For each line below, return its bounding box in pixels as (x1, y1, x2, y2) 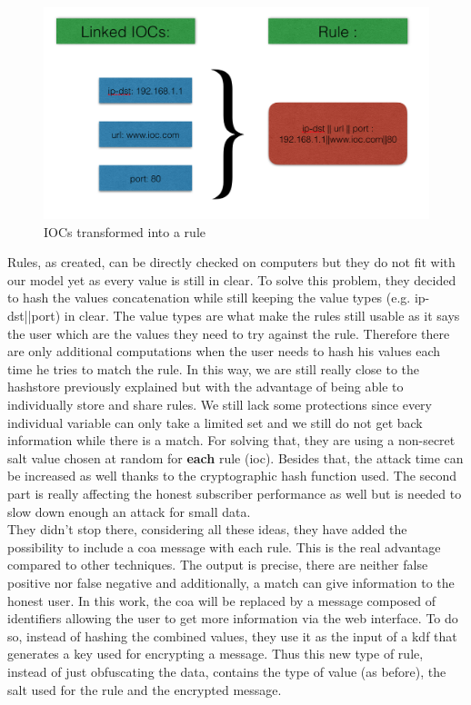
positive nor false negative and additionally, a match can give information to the (7, 572, 455, 591)
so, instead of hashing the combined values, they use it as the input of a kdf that (7, 626, 457, 645)
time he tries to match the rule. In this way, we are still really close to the (7, 359, 420, 378)
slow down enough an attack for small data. (7, 501, 251, 521)
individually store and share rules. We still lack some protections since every (7, 395, 432, 414)
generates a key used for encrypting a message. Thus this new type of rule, (7, 644, 424, 663)
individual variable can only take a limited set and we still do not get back (7, 412, 423, 432)
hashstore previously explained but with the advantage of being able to (7, 377, 404, 396)
